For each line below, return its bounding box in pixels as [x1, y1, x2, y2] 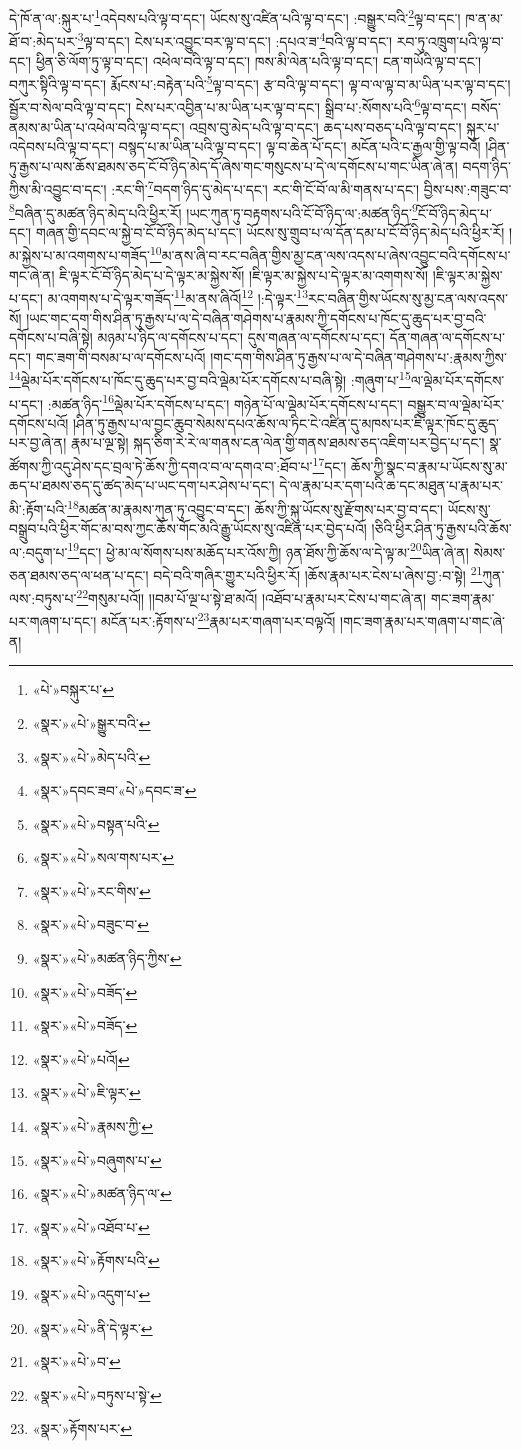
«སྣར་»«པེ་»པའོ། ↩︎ [32, 1048, 130, 1069]
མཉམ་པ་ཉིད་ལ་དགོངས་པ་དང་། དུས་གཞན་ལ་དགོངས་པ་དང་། [97, 327, 386, 348]
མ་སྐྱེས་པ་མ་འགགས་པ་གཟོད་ [9, 245, 150, 266]
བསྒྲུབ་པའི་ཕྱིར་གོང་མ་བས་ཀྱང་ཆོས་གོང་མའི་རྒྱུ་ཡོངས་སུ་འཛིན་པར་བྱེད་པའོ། [9, 518, 367, 539]
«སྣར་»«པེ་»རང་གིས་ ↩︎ [32, 880, 151, 901]
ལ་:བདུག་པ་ [9, 541, 68, 562]
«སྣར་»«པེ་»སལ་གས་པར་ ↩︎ [32, 847, 174, 868]
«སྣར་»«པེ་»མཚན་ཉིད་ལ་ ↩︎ [32, 1183, 172, 1204]
